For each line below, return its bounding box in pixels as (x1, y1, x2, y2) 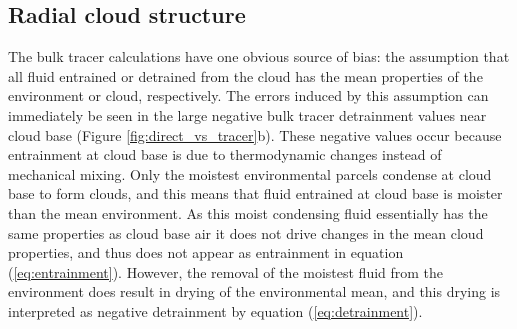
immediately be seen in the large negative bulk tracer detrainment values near (8, 104, 487, 125)
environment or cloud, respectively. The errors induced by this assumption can (8, 85, 489, 106)
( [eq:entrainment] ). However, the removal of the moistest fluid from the (8, 261, 444, 282)
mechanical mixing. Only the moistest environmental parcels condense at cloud (8, 163, 492, 184)
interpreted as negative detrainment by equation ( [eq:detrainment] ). (8, 300, 423, 321)
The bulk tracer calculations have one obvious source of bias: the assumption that (8, 46, 510, 67)
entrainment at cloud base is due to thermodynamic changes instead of (8, 144, 442, 165)
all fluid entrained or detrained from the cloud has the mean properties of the (8, 65, 483, 86)
